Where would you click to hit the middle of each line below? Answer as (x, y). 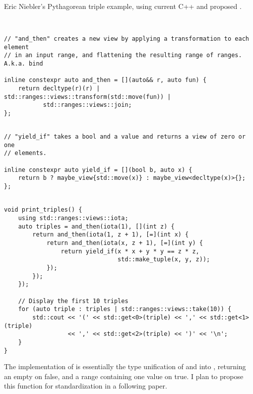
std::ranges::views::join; (87, 105)
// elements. (25, 153)
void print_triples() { (43, 210)
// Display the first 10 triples (73, 301)
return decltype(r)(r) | (59, 88)
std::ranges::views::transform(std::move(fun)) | (88, 97)
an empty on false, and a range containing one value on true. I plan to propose (124, 376)
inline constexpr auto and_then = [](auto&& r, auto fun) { (105, 80)
